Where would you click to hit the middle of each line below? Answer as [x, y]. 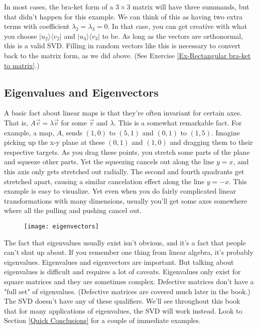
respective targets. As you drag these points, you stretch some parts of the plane [127, 152]
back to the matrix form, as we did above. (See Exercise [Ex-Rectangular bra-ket [128, 55]
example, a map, [29, 132]
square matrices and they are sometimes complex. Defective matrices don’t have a [129, 281]
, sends [72, 132]
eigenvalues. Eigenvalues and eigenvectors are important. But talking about [119, 262]
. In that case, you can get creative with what [177, 26]
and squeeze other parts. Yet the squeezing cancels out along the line [109, 162]
